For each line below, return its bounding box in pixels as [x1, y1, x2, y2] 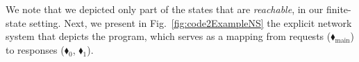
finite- [326, 2, 351, 16]
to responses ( [6, 42, 65, 56]
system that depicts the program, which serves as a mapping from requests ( [6, 29, 331, 43]
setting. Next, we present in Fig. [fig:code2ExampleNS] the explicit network [29, 15, 352, 30]
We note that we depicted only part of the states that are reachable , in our [6, 2, 324, 16]
